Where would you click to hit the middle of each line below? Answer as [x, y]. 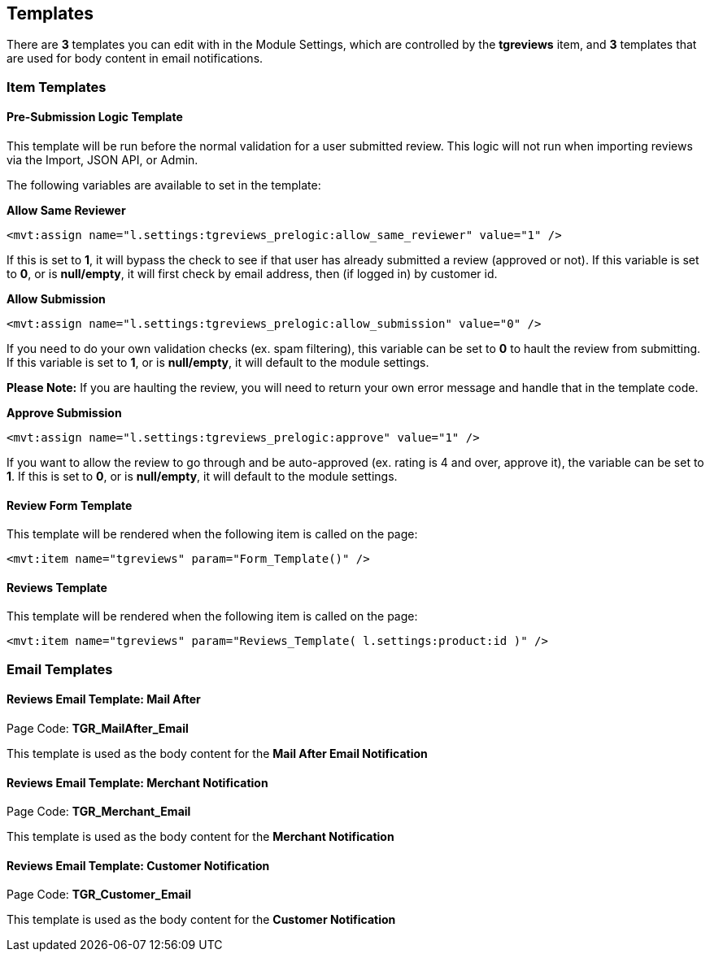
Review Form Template [70, 505]
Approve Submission [64, 413]
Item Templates [57, 87]
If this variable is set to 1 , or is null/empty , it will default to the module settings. [218, 363]
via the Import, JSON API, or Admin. [102, 160]
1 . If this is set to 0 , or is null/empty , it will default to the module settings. [202, 477]
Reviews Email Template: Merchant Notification [137, 782]
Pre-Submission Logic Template [95, 117]
